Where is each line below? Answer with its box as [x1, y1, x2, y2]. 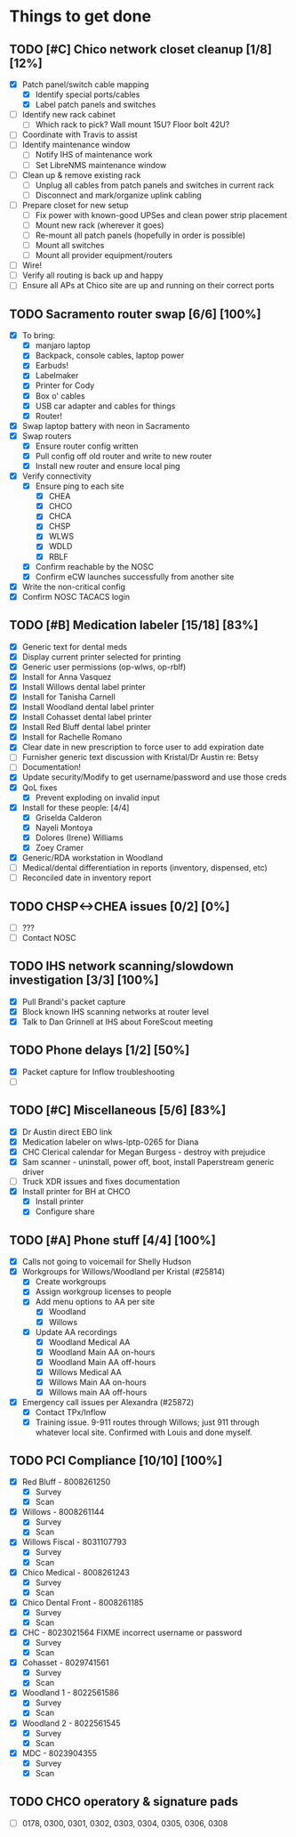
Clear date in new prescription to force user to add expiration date [21, 741, 265, 753]
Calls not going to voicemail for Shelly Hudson [21, 1257, 192, 1267]
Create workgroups [35, 1276, 107, 1287]
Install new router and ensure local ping [35, 460, 180, 471]
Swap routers [21, 430, 72, 441]
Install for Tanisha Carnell [21, 692, 116, 702]
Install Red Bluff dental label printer [21, 722, 151, 732]
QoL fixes [21, 781, 58, 793]
